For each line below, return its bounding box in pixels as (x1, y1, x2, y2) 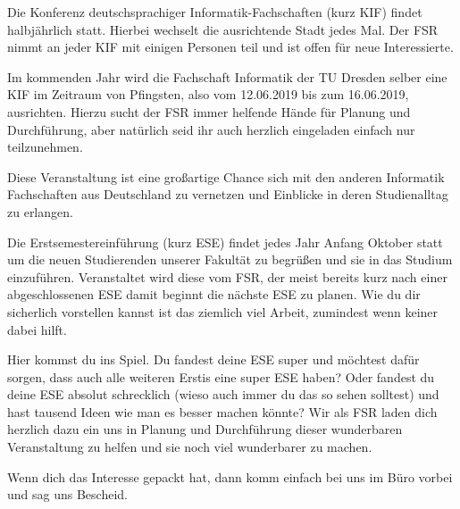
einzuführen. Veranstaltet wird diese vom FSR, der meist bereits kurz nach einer (7, 267, 447, 286)
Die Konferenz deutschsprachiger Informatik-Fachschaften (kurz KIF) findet (7, 3, 422, 21)
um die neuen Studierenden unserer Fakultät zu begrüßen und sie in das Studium (7, 250, 453, 269)
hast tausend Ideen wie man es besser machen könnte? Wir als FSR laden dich (7, 402, 438, 421)
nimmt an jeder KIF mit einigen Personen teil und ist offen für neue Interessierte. (7, 38, 454, 56)
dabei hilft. (7, 320, 67, 338)
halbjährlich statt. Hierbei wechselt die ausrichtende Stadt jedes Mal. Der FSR (7, 20, 439, 38)
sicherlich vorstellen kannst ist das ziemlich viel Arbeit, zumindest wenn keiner (7, 302, 439, 321)
